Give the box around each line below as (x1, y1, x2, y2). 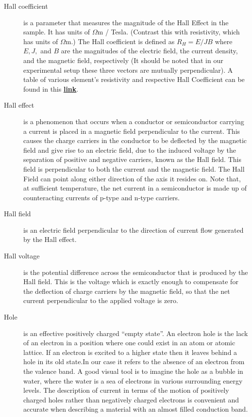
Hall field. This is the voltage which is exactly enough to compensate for (23, 276, 238, 287)
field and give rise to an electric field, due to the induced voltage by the (23, 144, 236, 155)
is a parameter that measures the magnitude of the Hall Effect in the (23, 17, 229, 27)
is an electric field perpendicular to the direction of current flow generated (23, 225, 244, 235)
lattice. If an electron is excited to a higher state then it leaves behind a (23, 347, 237, 357)
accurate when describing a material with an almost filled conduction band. (23, 404, 248, 414)
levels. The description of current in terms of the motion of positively (23, 385, 229, 395)
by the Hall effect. (23, 234, 77, 244)
